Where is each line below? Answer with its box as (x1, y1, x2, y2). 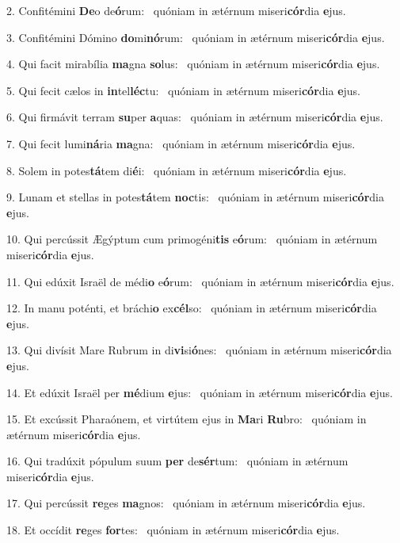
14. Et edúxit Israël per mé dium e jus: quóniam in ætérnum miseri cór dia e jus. (6, 384, 393, 400)
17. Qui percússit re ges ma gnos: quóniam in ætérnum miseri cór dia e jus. (6, 495, 366, 511)
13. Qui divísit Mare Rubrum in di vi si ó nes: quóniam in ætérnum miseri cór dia (6, 342, 392, 358)
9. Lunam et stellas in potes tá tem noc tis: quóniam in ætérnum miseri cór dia (6, 189, 384, 205)
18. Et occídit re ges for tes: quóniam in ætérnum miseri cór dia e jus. (6, 522, 340, 538)
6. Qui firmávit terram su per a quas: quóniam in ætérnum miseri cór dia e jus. (6, 109, 383, 125)
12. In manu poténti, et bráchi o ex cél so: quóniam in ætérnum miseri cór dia (6, 300, 377, 316)
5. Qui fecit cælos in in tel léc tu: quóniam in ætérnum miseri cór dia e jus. (6, 82, 361, 98)
